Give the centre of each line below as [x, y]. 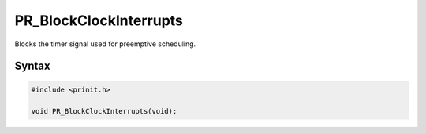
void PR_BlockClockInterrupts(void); [104, 111]
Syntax [32, 66]
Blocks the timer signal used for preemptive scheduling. [105, 44]
